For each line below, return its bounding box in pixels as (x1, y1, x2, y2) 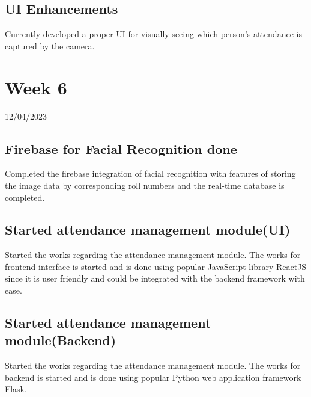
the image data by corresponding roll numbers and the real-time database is (5, 179, 285, 191)
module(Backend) (5, 331, 116, 349)
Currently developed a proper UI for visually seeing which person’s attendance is (5, 28, 302, 40)
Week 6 (5, 75, 67, 99)
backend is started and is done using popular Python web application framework (5, 371, 301, 383)
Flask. (5, 383, 27, 395)
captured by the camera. (5, 39, 95, 52)
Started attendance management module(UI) (5, 220, 291, 239)
